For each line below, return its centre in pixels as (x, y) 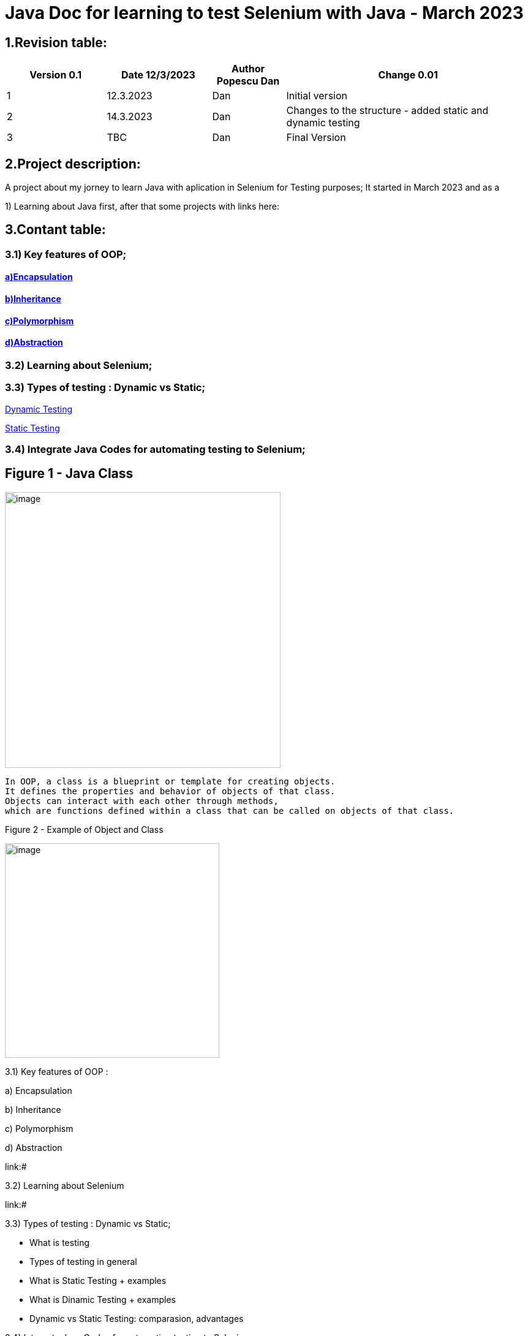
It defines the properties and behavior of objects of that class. (170, 791)
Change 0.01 (408, 75)
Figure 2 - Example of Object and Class (84, 829)
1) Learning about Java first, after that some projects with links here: (142, 207)
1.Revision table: (56, 42)
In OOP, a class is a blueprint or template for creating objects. (170, 781)
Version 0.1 (56, 75)
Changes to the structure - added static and (387, 111)
